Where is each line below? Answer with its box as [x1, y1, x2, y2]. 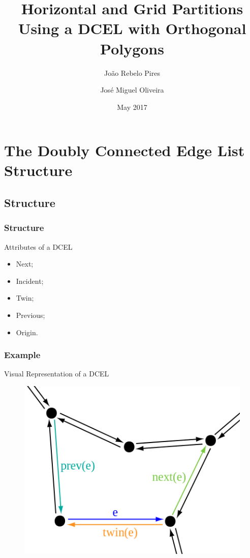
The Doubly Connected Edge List [4, 140, 245, 161]
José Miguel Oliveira [100, 84, 164, 95]
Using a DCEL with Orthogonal [18, 18, 246, 39]
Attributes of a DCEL [4, 241, 73, 252]
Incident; [16, 275, 44, 286]
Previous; [16, 310, 45, 320]
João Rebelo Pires [104, 67, 160, 78]
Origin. [16, 327, 38, 337]
